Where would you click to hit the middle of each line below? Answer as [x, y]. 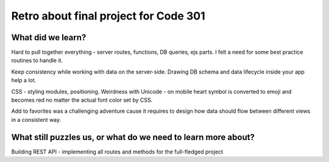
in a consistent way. [36, 119]
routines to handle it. [37, 60]
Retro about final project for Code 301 [108, 16]
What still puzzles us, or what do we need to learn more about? [133, 137]
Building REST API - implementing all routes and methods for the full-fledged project [117, 152]
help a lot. [24, 80]
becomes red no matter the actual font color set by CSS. [82, 100]
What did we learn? [49, 37]
